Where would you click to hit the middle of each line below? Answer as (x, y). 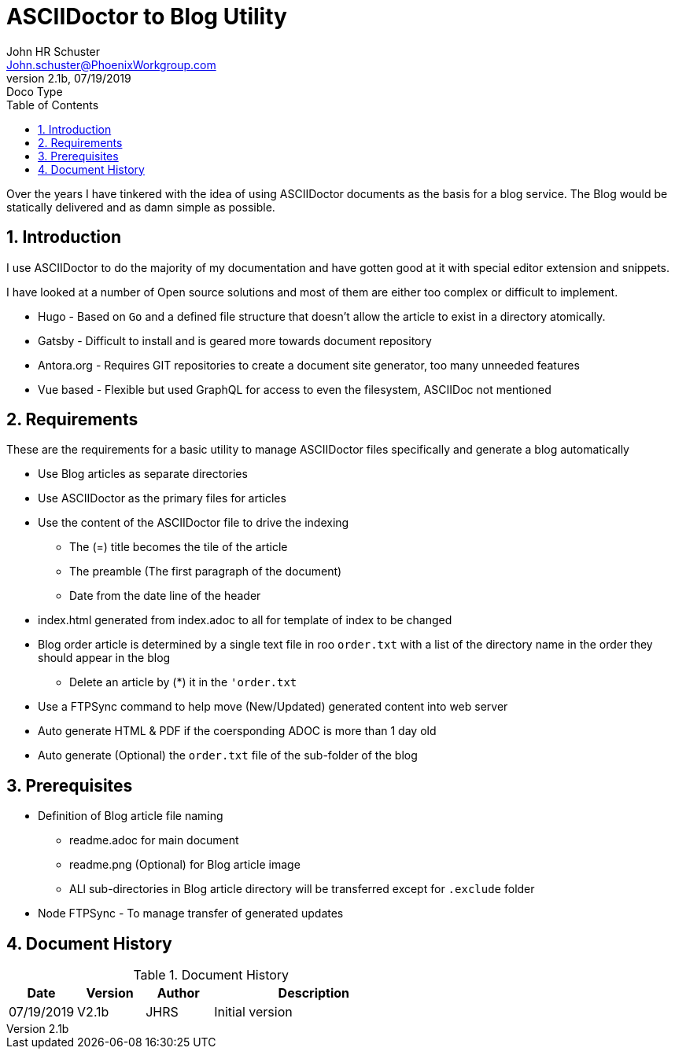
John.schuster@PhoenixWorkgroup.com (111, 64)
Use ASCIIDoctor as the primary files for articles (162, 498)
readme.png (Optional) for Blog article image (185, 865)
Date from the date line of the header (165, 596)
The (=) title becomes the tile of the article (179, 547)
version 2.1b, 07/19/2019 (69, 78)
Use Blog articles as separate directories (143, 474)
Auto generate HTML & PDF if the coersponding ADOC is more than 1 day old (237, 731)
